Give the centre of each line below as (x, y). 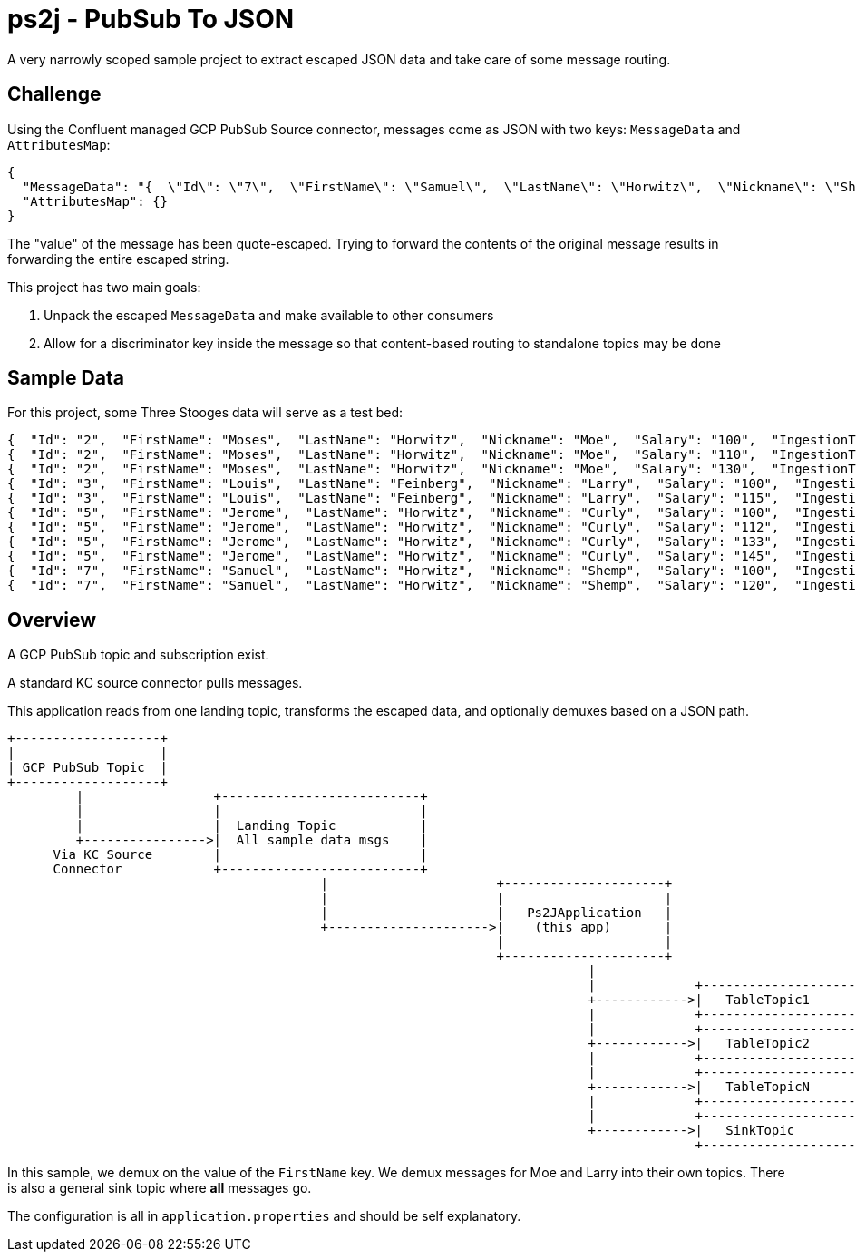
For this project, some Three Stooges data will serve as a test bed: (205, 413)
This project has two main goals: (104, 287)
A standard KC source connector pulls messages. (155, 683)
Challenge (54, 94)
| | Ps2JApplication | (496, 913)
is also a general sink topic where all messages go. (160, 1188)
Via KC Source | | (240, 855)
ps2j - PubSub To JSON (151, 19)
